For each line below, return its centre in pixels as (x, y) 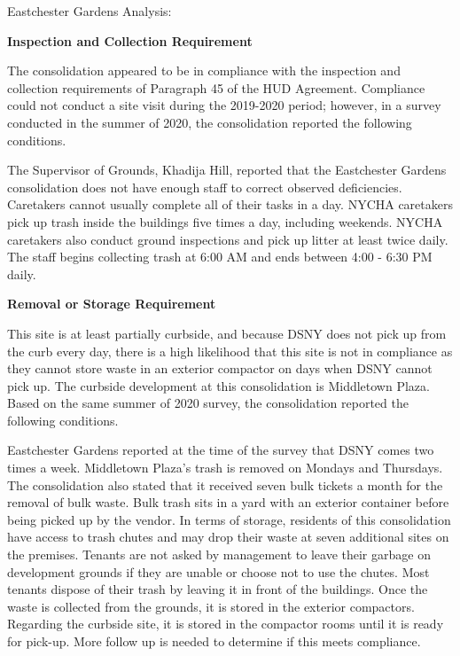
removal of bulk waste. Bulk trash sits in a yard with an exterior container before (228, 502)
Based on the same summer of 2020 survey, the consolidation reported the (208, 403)
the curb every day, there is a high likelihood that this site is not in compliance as (230, 351)
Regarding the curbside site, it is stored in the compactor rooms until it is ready (226, 624)
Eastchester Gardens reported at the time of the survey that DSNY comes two (221, 450)
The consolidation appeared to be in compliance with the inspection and (204, 70)
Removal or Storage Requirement (112, 304)
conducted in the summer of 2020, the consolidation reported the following (210, 122)
